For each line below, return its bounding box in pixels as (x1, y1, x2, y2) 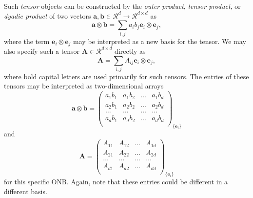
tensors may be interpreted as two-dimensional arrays (4, 81, 164, 91)
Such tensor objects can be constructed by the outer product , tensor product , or (4, 1, 241, 11)
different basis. (4, 186, 47, 197)
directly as (115, 45, 146, 56)
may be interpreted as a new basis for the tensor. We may (73, 36, 246, 46)
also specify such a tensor (4, 45, 80, 56)
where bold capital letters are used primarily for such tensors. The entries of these (4, 71, 249, 81)
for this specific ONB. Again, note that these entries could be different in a (4, 176, 228, 187)
